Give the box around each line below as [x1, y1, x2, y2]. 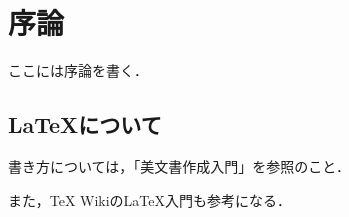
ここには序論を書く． [8, 60, 148, 81]
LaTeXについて [8, 109, 162, 140]
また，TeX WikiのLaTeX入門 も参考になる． [8, 189, 292, 210]
